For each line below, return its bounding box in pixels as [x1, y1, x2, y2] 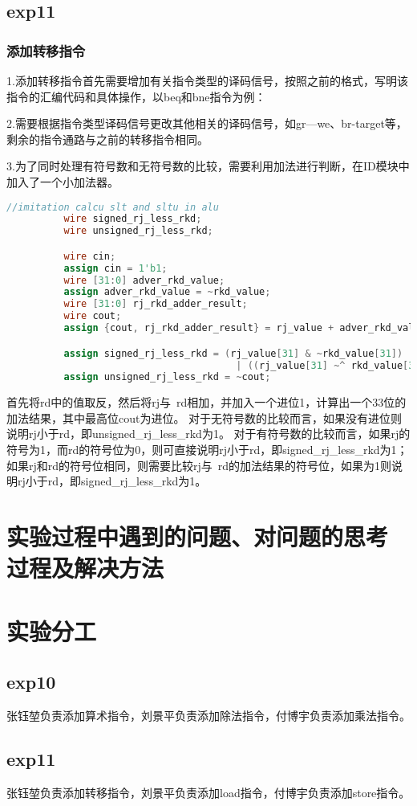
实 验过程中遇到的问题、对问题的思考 [6, 520, 389, 552]
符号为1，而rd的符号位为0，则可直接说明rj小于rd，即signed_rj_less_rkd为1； [6, 441, 408, 458]
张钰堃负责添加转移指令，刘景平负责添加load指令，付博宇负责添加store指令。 [6, 783, 411, 800]
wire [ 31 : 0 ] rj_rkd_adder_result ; [63, 298, 248, 310]
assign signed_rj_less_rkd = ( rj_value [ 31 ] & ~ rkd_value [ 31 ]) [63, 347, 403, 359]
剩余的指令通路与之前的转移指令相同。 [6, 130, 208, 147]
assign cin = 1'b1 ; [63, 262, 168, 274]
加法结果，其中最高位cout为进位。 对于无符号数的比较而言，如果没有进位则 [6, 409, 403, 426]
